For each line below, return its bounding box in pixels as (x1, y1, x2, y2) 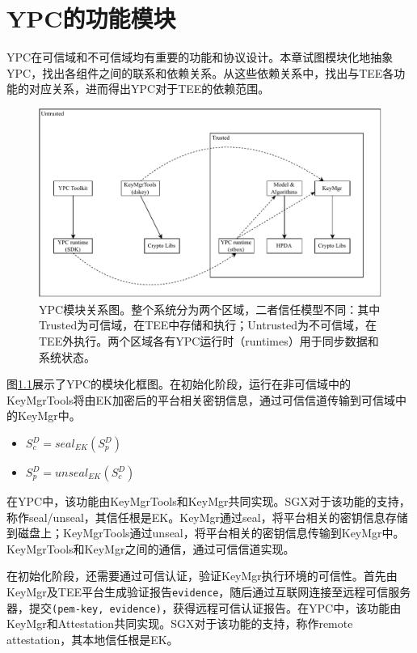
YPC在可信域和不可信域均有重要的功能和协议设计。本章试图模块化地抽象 (6, 49, 394, 66)
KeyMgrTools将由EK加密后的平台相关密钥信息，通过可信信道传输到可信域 (6, 391, 395, 408)
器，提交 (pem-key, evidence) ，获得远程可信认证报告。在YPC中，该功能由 (6, 599, 402, 616)
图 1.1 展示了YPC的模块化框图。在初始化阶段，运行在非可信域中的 (6, 375, 352, 392)
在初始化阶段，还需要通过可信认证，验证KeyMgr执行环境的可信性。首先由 (6, 567, 398, 584)
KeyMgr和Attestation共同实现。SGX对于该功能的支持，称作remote (6, 615, 353, 632)
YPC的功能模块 (6, 2, 176, 35)
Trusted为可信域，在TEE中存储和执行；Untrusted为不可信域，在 (39, 316, 377, 333)
